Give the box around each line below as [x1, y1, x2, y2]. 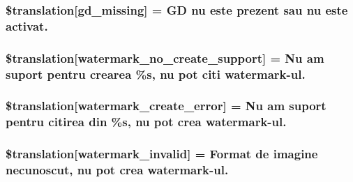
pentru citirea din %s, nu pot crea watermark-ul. [6, 113, 287, 130]
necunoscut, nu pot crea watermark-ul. [6, 161, 229, 179]
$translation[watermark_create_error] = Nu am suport [6, 97, 326, 114]
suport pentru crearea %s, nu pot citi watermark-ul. [6, 65, 306, 82]
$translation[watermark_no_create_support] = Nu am [6, 49, 324, 66]
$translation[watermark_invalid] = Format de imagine [6, 145, 318, 162]
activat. [6, 17, 48, 34]
